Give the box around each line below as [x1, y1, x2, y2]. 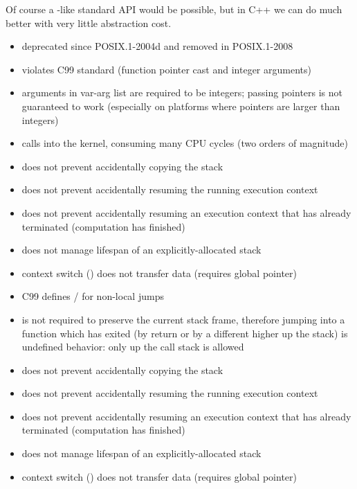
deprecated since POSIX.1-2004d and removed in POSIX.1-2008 [21, 39, 293, 53]
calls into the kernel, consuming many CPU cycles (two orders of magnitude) [21, 136, 348, 150]
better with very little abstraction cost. [6, 15, 172, 30]
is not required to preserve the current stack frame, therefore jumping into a [21, 312, 345, 326]
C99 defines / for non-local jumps [21, 289, 164, 303]
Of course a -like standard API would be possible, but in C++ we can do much [6, 2, 342, 16]
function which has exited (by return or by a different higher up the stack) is [21, 326, 348, 340]
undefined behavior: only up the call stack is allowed [21, 339, 244, 354]
